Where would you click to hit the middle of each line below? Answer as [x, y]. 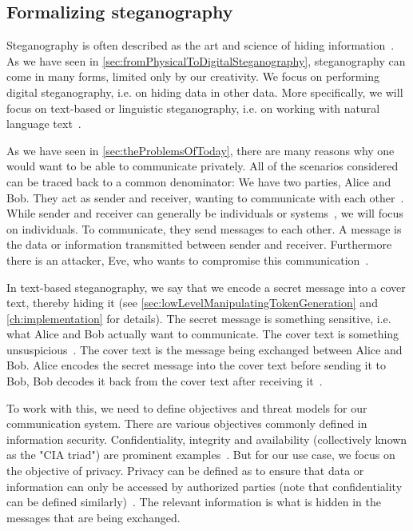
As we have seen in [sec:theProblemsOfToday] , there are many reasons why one [201, 150]
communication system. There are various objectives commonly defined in [187, 423]
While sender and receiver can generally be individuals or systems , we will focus [205, 213]
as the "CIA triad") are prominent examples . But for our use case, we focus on [201, 455]
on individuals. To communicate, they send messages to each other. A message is [204, 228]
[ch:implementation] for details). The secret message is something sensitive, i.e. [199, 318]
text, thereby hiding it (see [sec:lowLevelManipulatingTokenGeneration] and [192, 303]
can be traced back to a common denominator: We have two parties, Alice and [199, 181]
